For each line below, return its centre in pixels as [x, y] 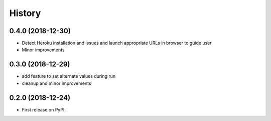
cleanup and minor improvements [56, 83]
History [25, 13]
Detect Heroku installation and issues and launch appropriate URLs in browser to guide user [117, 43]
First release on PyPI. [44, 109]
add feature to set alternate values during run [69, 76]
